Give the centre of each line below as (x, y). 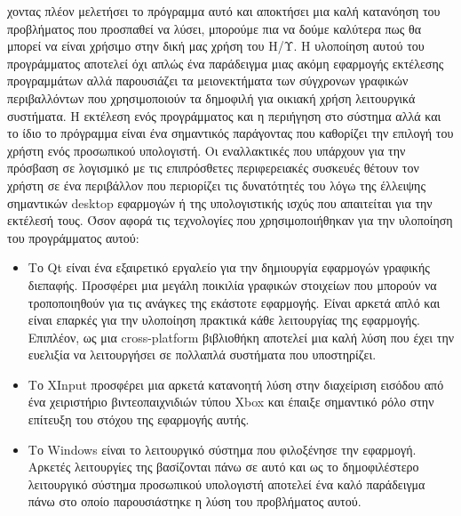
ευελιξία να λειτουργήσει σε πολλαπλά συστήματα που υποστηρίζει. (202, 355)
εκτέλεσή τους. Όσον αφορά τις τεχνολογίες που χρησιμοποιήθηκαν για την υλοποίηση (230, 220)
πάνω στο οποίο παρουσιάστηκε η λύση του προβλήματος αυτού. (195, 501)
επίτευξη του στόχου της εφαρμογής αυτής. (139, 419)
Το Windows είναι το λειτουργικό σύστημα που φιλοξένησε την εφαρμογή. (222, 449)
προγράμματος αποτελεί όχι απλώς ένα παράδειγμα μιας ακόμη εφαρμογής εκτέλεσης (226, 63)
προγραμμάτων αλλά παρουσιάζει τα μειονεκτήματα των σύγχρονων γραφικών (208, 81)
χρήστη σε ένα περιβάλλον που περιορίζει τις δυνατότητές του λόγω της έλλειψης (216, 185)
